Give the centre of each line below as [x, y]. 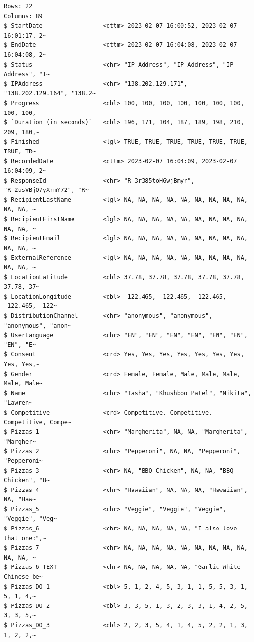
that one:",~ [25, 538]
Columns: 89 [23, 16]
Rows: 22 [18, 6]
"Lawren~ [18, 403]
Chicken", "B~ [27, 480]
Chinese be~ [23, 577]
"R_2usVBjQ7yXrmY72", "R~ [46, 190]
